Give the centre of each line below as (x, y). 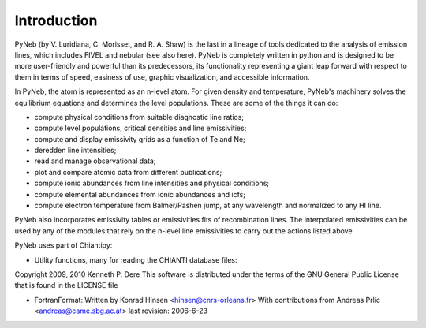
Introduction (56, 20)
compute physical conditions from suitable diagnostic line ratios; (139, 117)
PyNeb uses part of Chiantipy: (64, 245)
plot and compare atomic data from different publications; (128, 172)
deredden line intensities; (75, 151)
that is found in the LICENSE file (66, 285)
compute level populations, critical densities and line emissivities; (140, 128)
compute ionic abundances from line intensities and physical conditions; (152, 183)
